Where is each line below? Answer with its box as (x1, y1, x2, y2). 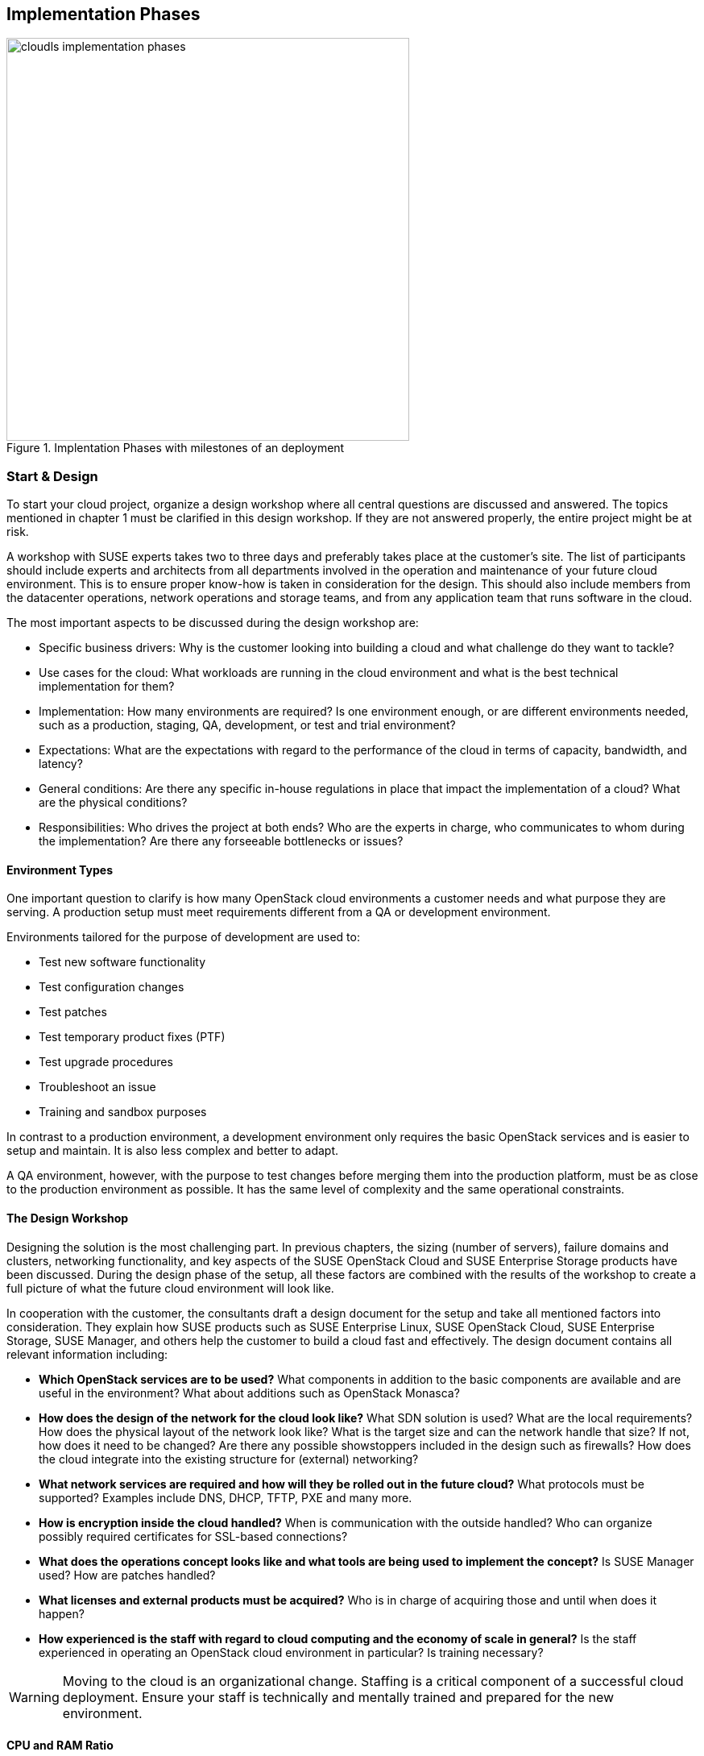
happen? (39, 1606, 85, 1621)
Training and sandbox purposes (39, 1105, 207, 1119)
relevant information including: (6, 1347, 168, 1361)
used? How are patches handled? (39, 1567, 216, 1582)
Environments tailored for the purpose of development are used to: (6, 930, 360, 944)
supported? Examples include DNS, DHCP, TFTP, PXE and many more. (39, 1490, 412, 1505)
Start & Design (6, 467, 98, 484)
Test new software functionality (39, 955, 206, 969)
